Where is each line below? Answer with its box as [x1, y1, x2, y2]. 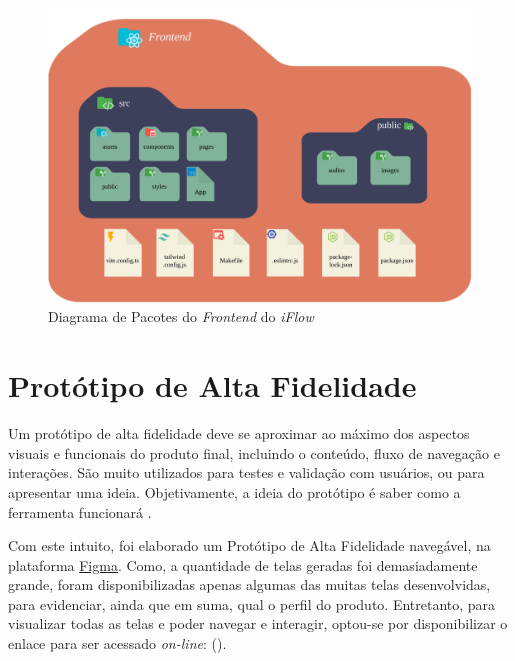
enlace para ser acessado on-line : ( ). [8, 633, 227, 654]
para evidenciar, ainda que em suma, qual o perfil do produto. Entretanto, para [8, 593, 496, 614]
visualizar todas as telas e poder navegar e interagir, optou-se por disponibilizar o [8, 613, 508, 634]
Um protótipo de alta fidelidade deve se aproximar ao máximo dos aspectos [8, 423, 470, 444]
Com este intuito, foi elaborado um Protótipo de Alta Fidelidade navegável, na [8, 535, 491, 556]
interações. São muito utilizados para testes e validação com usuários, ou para [8, 462, 485, 483]
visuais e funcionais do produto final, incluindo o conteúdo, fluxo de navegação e [8, 442, 500, 463]
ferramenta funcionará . [8, 501, 152, 522]
